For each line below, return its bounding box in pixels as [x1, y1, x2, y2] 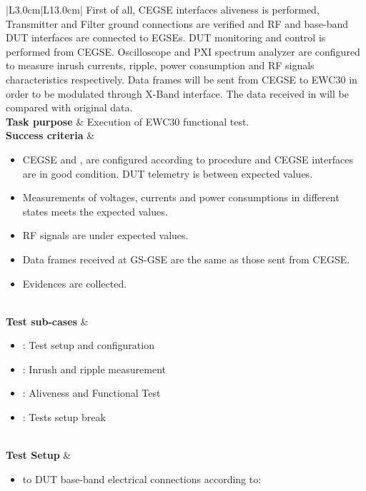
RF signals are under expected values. [22, 228, 189, 243]
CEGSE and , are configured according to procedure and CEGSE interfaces [22, 151, 353, 166]
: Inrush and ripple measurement [22, 361, 166, 376]
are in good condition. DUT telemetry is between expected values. [22, 166, 313, 181]
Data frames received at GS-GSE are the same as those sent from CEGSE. [22, 251, 350, 266]
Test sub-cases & [6, 313, 89, 328]
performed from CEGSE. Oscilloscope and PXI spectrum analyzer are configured [6, 44, 360, 59]
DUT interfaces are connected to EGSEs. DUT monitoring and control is [6, 30, 326, 45]
